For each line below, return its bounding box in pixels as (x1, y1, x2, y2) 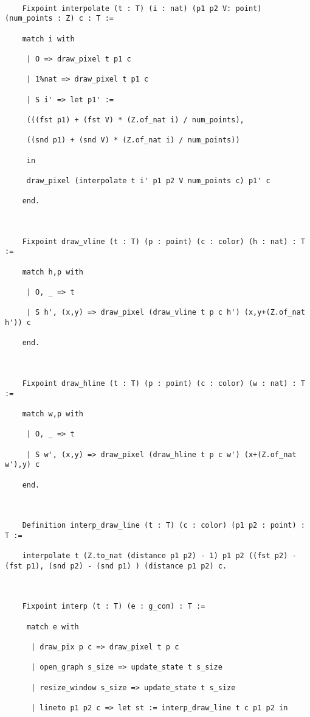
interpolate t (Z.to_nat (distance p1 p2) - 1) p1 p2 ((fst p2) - (22, 551, 297, 561)
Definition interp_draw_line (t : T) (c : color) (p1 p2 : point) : (22, 521, 305, 530)
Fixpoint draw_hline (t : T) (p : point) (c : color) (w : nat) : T (22, 379, 305, 388)
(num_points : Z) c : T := (5, 14, 114, 23)
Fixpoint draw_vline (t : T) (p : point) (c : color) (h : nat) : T (22, 237, 305, 246)
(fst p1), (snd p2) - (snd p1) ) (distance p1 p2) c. (5, 561, 227, 570)
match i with (22, 34, 75, 43)
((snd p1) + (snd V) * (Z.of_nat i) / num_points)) (26, 136, 240, 145)
